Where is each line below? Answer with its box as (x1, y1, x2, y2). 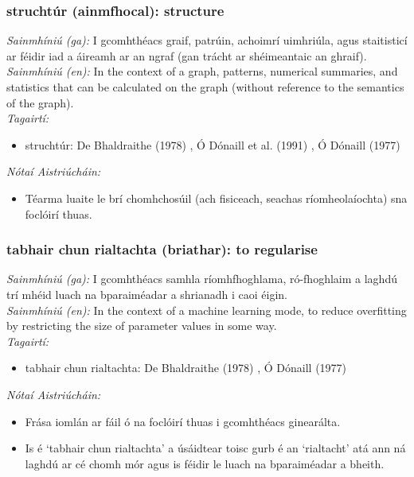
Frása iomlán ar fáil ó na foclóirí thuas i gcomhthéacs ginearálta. (25, 413, 341, 429)
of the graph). (6, 94, 74, 111)
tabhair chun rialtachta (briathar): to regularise (6, 239, 318, 259)
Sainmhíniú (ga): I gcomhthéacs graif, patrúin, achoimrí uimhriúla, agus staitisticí (6, 32, 408, 48)
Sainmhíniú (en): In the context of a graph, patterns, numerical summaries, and (6, 63, 398, 79)
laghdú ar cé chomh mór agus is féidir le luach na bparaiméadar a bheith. (25, 455, 385, 471)
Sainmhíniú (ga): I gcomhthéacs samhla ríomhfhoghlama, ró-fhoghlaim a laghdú (6, 270, 397, 287)
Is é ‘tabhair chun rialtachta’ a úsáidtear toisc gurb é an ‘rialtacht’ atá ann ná (25, 440, 406, 456)
